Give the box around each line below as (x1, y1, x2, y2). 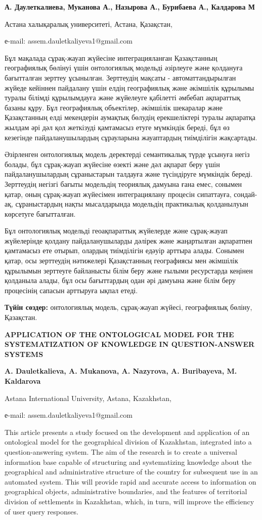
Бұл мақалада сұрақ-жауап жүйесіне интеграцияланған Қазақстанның (5, 52, 217, 63)
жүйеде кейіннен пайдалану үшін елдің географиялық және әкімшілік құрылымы (5, 82, 254, 93)
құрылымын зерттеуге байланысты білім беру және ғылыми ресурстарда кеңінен (5, 265, 253, 275)
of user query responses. (5, 506, 78, 516)
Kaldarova (5, 376, 41, 386)
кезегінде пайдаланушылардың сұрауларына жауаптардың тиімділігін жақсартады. (5, 132, 257, 142)
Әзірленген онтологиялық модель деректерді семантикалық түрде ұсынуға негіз (5, 149, 250, 159)
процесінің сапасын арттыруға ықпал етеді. (5, 285, 138, 295)
